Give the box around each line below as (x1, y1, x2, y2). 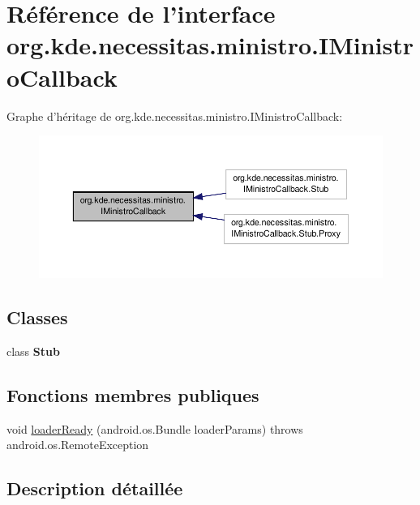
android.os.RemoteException (6, 436, 149, 453)
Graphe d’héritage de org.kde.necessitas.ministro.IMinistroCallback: (6, 107, 343, 124)
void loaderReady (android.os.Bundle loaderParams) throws (6, 420, 303, 437)
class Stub (6, 342, 60, 359)
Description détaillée (6, 476, 183, 501)
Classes (6, 304, 68, 329)
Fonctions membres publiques (6, 382, 259, 407)
